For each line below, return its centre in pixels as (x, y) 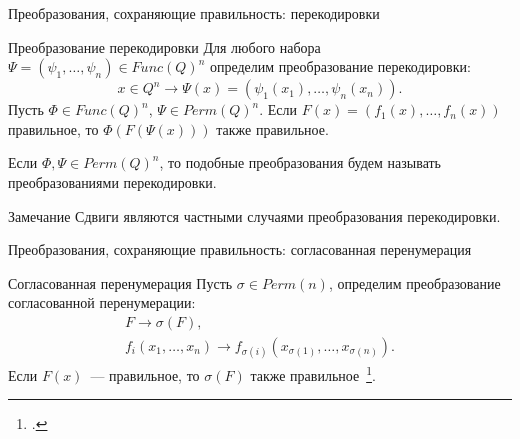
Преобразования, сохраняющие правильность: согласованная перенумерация (240, 249)
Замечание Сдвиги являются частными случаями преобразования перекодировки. (254, 215)
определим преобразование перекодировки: (340, 66)
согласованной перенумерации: (102, 302)
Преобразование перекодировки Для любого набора (164, 46)
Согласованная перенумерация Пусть (120, 282)
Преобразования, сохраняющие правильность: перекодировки (194, 13)
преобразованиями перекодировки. (112, 181)
